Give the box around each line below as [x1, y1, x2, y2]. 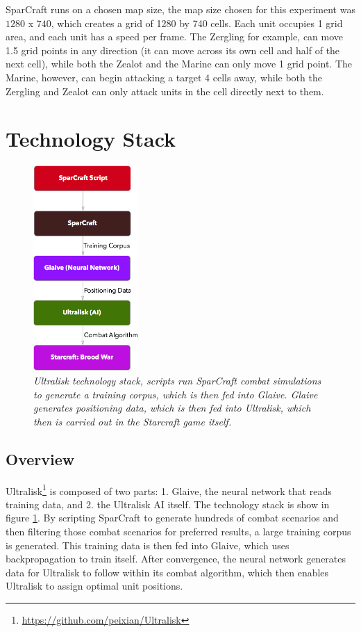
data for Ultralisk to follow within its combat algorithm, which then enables [6, 565, 329, 579]
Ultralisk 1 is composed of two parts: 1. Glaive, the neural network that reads [6, 481, 332, 498]
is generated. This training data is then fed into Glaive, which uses [6, 537, 289, 552]
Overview [6, 448, 75, 469]
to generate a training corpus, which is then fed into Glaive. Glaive [33, 387, 318, 401]
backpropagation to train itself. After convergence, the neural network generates [6, 551, 346, 566]
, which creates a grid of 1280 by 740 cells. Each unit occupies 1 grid [51, 15, 343, 30]
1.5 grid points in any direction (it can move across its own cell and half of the [6, 42, 340, 57]
